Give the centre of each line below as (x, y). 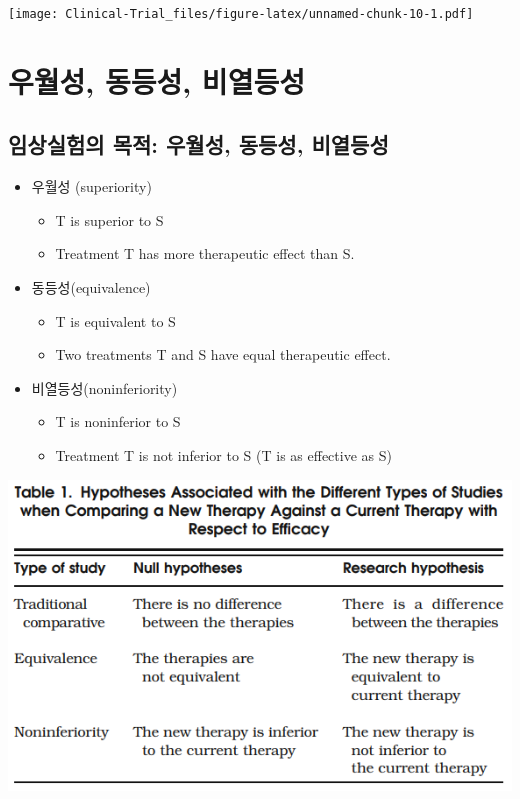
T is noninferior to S (118, 421)
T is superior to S (109, 219)
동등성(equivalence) (91, 287)
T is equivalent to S (115, 320)
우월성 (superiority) (91, 186)
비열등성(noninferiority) (104, 387)
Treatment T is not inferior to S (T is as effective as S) (223, 454)
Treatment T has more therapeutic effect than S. (205, 253)
